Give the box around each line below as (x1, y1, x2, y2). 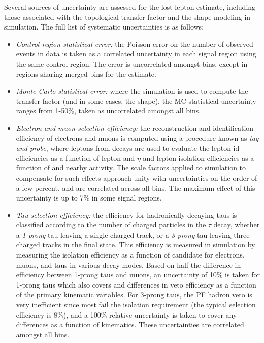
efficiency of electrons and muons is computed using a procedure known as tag (16, 132, 259, 143)
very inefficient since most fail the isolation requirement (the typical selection (16, 299, 256, 310)
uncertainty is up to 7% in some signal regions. (16, 192, 162, 203)
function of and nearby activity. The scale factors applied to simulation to (16, 162, 246, 173)
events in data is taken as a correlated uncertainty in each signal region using (16, 48, 256, 59)
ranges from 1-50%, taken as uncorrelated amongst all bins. (16, 105, 201, 116)
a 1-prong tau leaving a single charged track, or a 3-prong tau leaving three (16, 229, 250, 240)
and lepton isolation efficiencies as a (143, 152, 254, 163)
